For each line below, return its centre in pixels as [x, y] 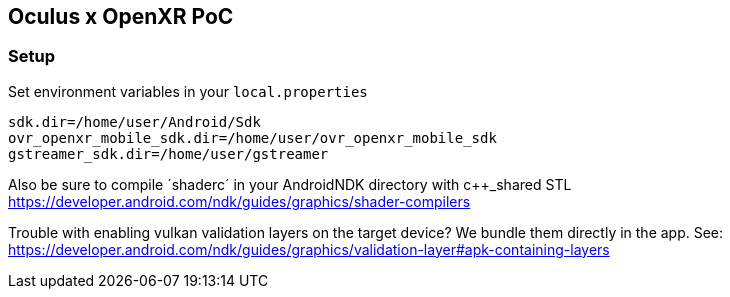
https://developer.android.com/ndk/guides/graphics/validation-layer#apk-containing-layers [309, 249]
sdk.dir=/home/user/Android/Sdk [134, 121]
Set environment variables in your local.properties [188, 91]
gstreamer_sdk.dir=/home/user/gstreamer [168, 153]
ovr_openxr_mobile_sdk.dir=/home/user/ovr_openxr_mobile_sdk [252, 137]
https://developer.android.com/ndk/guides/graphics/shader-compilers [239, 201]
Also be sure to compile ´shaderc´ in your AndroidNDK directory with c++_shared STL [290, 184]
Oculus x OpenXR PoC [121, 16]
